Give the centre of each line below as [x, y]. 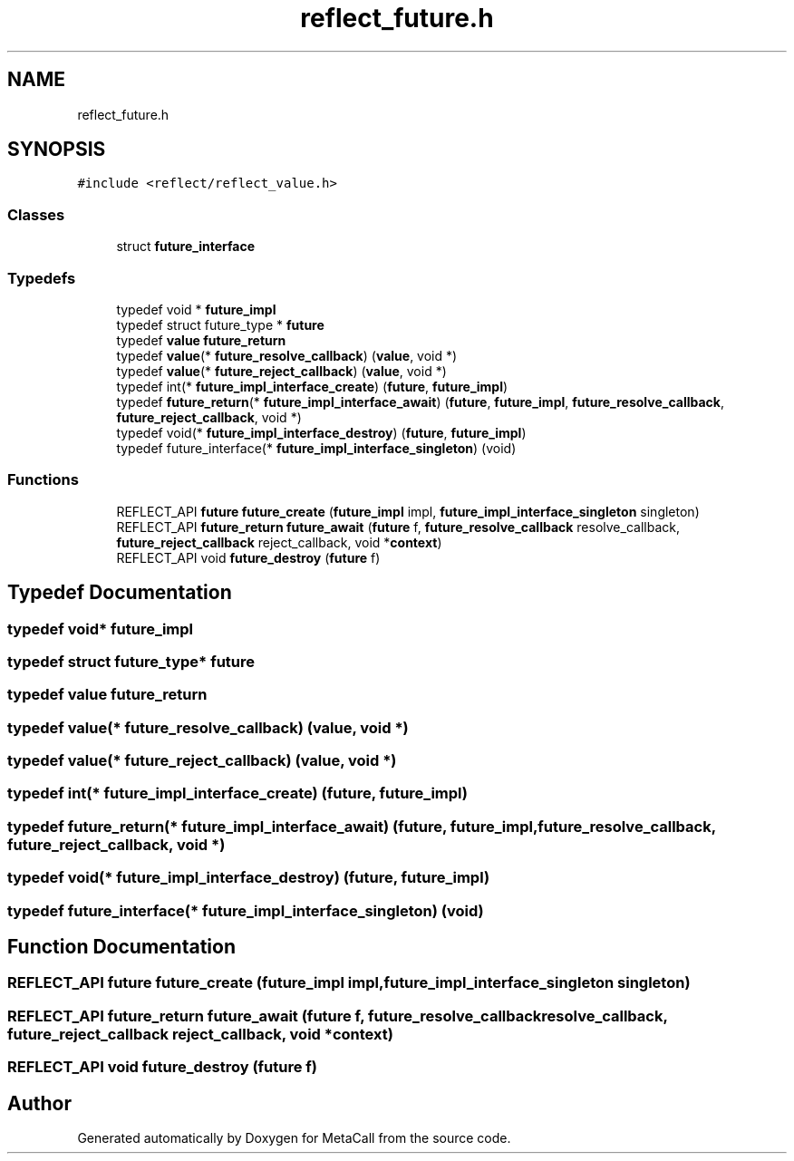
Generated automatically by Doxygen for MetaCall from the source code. [294, 1137]
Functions [43, 480]
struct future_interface [185, 247]
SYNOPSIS [57, 150]
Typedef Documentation [120, 593]
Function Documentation [121, 946]
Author [39, 1103]
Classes [36, 214]
